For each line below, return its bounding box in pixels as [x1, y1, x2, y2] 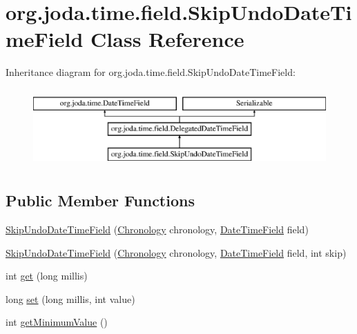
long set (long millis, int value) [6, 291, 135, 306]
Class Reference [90, 25, 244, 53]
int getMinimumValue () [6, 315, 108, 329]
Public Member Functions [6, 190, 195, 211]
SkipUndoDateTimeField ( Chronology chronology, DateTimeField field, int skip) [6, 245, 347, 259]
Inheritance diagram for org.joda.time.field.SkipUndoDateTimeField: [6, 65, 296, 79]
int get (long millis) [6, 268, 88, 283]
